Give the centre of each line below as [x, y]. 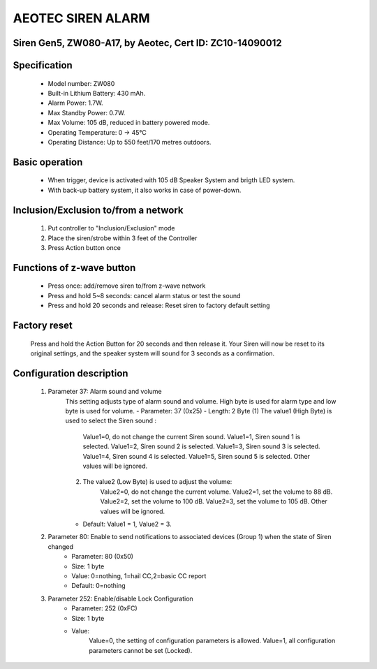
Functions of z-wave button [74, 268]
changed [60, 546]
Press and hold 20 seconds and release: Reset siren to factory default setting [159, 306]
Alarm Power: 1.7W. [76, 103]
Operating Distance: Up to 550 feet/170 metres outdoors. [130, 142]
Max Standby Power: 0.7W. [87, 112]
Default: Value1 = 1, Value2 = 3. [127, 524]
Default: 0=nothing [98, 586]
